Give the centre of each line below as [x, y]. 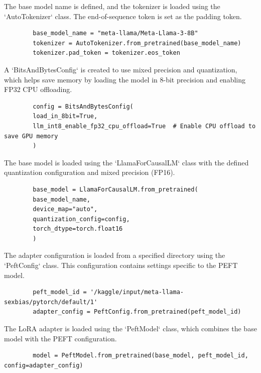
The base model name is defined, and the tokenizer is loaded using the [112, 6]
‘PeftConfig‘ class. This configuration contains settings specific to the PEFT [121, 265]
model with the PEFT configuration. [60, 338]
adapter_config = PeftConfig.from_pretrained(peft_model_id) [137, 312]
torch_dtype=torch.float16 [78, 229]
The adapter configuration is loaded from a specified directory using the [115, 255]
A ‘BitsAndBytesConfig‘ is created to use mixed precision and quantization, [121, 69]
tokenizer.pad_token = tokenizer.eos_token [106, 53]
